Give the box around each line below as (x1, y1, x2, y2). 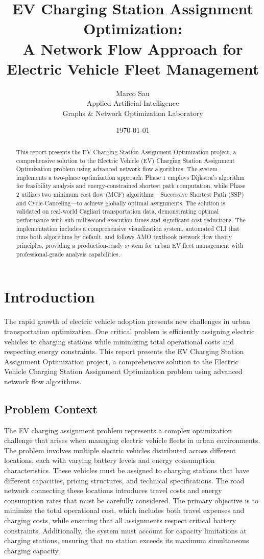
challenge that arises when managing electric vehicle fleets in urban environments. (4, 435, 260, 446)
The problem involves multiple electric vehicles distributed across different (4, 445, 236, 455)
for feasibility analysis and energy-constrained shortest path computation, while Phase (16, 181, 246, 190)
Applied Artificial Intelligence (86, 98, 179, 108)
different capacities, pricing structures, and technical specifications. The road (4, 475, 245, 485)
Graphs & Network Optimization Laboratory (62, 107, 203, 118)
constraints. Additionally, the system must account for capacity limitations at (4, 525, 247, 535)
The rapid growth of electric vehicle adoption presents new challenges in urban (4, 316, 250, 327)
